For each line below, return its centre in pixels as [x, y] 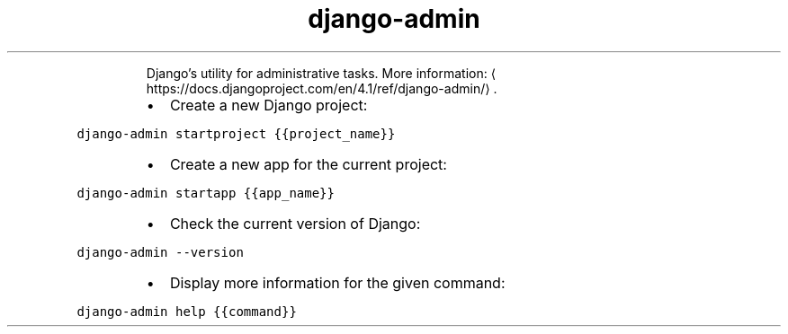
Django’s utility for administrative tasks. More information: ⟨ [321, 73]
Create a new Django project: [269, 105]
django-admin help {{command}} [187, 311]
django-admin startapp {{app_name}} [206, 193]
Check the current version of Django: [295, 223]
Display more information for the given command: [337, 282]
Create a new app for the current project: [308, 164]
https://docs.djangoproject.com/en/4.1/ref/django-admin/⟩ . [322, 88]
